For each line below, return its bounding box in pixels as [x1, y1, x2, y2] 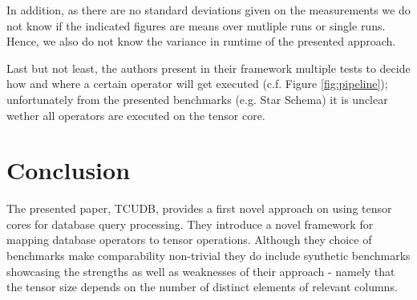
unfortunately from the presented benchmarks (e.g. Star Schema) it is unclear [6, 90, 388, 107]
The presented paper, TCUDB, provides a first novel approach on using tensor [6, 200, 392, 217]
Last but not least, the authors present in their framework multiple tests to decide [6, 59, 411, 76]
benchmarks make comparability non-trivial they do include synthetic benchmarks [6, 247, 411, 264]
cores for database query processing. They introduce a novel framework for [6, 215, 374, 232]
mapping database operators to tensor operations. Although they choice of [6, 231, 372, 248]
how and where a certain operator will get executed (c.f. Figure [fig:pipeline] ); [6, 75, 388, 92]
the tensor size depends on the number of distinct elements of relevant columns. [6, 278, 398, 295]
